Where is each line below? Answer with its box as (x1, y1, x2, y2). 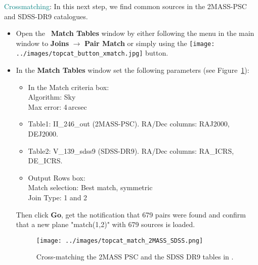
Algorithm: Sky (28, 92, 76, 102)
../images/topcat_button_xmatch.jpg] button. (16, 48, 168, 58)
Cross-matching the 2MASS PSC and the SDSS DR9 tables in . (36, 251, 234, 262)
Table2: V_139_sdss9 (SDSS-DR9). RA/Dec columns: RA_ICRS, (28, 145, 234, 156)
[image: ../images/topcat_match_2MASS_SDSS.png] (36, 237, 203, 244)
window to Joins (16, 37, 69, 48)
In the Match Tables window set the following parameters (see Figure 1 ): (16, 65, 249, 75)
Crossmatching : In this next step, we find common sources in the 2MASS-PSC (4, 1, 247, 11)
